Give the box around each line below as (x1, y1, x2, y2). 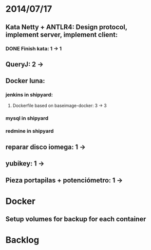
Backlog (5, 234, 39, 246)
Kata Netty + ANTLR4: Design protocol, (5, 23, 128, 31)
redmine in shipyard (5, 128, 54, 135)
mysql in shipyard (5, 115, 49, 122)
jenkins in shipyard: (5, 91, 53, 98)
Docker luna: (5, 77, 45, 85)
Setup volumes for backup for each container (5, 215, 147, 223)
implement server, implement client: (5, 30, 118, 39)
